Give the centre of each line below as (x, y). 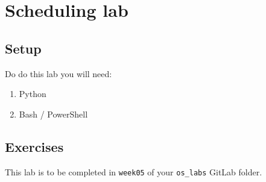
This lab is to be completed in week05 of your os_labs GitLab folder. (134, 171)
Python (33, 94)
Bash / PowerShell (53, 114)
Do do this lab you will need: (59, 73)
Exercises (34, 146)
